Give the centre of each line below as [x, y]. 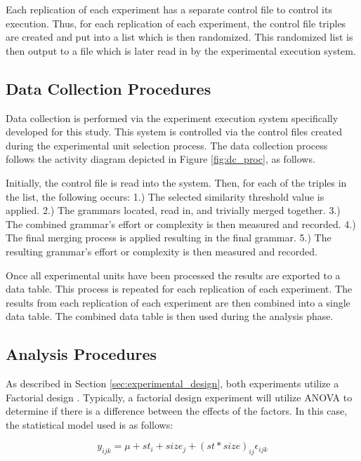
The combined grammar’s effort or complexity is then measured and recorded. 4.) [181, 223]
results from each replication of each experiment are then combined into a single [178, 302]
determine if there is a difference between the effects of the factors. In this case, [177, 411]
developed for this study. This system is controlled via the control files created [174, 132]
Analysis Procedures [81, 354]
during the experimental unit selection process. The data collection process [167, 145]
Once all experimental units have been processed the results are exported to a [173, 275]
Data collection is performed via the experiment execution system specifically [172, 118]
